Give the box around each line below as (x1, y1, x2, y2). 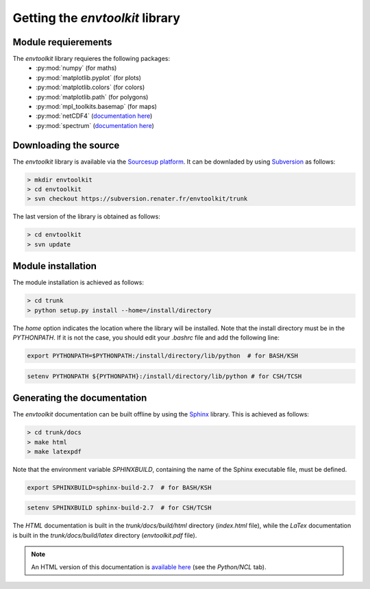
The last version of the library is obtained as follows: (12, 212, 160, 221)
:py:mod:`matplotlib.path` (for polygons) (36, 92, 149, 101)
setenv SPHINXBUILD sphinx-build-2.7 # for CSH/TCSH (27, 504, 212, 512)
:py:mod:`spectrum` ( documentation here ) (36, 121, 154, 129)
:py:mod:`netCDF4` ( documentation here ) (36, 112, 153, 120)
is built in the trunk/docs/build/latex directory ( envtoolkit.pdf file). (12, 531, 197, 539)
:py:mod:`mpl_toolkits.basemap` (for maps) (36, 103, 158, 111)
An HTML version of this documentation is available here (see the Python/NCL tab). (31, 562, 267, 571)
